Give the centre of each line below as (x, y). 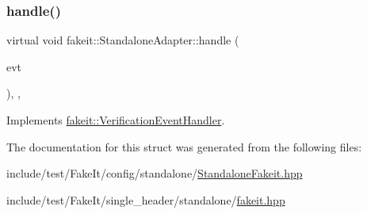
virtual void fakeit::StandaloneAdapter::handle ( (123, 40)
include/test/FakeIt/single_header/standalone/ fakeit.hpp (146, 199)
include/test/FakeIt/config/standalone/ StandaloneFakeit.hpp (155, 173)
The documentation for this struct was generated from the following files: (184, 146)
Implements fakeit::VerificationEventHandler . (116, 120)
